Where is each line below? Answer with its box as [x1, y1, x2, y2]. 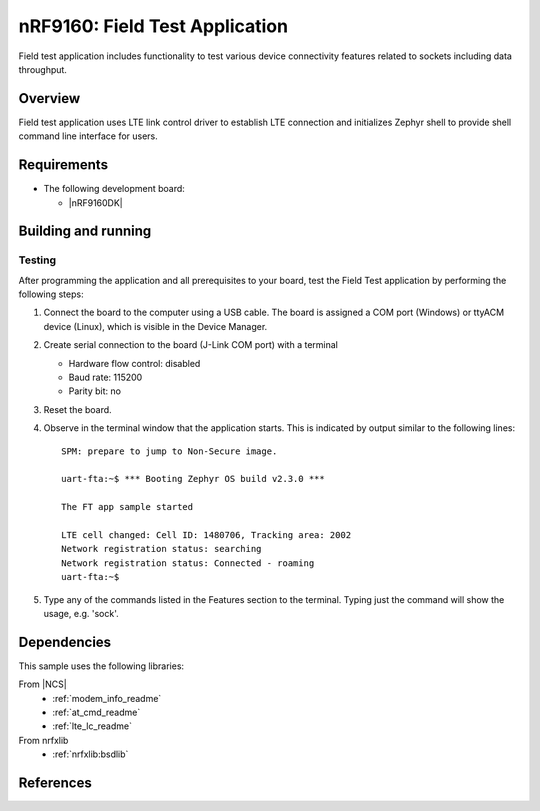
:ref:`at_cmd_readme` [52, 706, 141, 718]
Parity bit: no [68, 385, 122, 397]
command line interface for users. [18, 130, 159, 142]
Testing [18, 253, 57, 267]
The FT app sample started [61, 501, 194, 513]
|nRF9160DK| [68, 196, 124, 209]
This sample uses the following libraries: [18, 660, 185, 672]
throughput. [18, 63, 67, 75]
